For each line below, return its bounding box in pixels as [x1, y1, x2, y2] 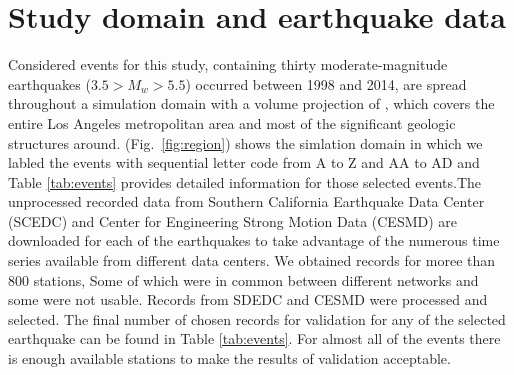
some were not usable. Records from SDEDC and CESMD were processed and [8, 289, 488, 310]
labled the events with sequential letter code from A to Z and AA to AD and [8, 152, 480, 173]
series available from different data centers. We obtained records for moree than [8, 250, 496, 271]
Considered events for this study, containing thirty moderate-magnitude [8, 54, 448, 75]
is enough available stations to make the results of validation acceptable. [8, 348, 451, 369]
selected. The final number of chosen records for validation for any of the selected [8, 308, 506, 329]
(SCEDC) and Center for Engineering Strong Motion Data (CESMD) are [8, 210, 458, 231]
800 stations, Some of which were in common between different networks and [8, 269, 479, 290]
